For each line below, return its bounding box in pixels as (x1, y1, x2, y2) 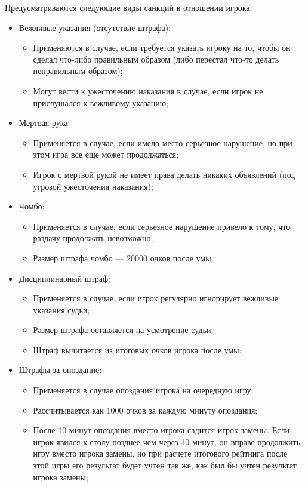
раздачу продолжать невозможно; (33, 232, 153, 244)
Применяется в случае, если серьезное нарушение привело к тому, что (33, 220, 291, 232)
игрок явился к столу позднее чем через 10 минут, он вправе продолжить (33, 435, 301, 448)
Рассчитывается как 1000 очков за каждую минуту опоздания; (33, 403, 258, 416)
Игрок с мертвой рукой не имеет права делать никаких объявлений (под (33, 168, 295, 180)
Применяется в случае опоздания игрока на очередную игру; (33, 384, 254, 396)
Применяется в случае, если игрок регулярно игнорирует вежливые (33, 292, 279, 304)
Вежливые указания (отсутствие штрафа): (19, 21, 171, 33)
